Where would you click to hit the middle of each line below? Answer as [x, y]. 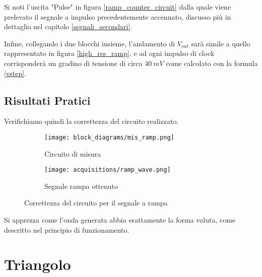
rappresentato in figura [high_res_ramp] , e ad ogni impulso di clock [109, 53]
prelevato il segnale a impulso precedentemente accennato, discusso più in [118, 16]
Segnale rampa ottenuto [81, 186]
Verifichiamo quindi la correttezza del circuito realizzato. [91, 121]
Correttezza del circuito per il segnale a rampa [96, 203]
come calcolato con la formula [212, 63]
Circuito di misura [73, 153]
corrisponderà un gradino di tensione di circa [73, 63]
